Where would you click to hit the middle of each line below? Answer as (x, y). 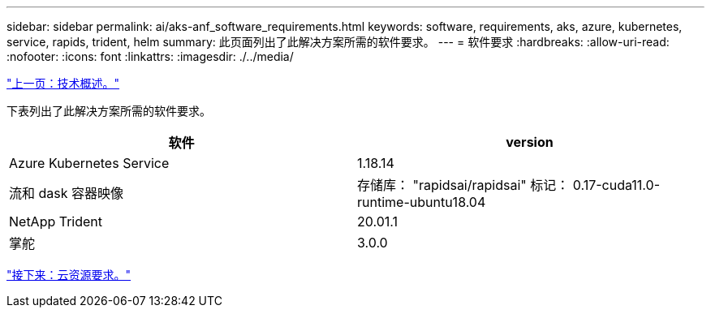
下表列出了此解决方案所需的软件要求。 (109, 111)
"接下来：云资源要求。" (69, 275)
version (530, 142)
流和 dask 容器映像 (67, 193)
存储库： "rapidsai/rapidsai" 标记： (463, 185)
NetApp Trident (56, 222)
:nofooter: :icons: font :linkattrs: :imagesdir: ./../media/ (150, 56)
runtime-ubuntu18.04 (422, 202)
